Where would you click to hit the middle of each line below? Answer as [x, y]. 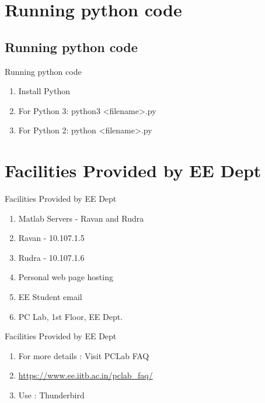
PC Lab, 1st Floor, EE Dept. [71, 316]
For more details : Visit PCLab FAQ [84, 355]
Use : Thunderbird [51, 395]
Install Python [44, 91]
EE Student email [50, 297]
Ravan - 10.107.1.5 [51, 238]
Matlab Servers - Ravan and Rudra [81, 218]
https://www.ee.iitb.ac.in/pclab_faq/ [86, 375]
